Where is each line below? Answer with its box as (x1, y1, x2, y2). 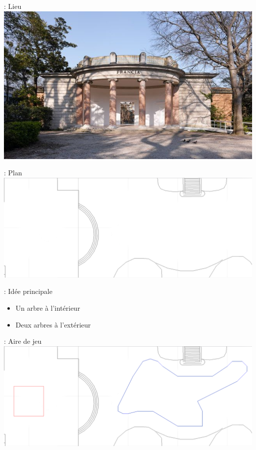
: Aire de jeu (4, 336, 42, 346)
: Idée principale (4, 286, 53, 296)
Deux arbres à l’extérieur (15, 319, 91, 329)
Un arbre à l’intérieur (15, 303, 80, 313)
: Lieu (4, 1, 22, 11)
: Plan (4, 167, 22, 178)
